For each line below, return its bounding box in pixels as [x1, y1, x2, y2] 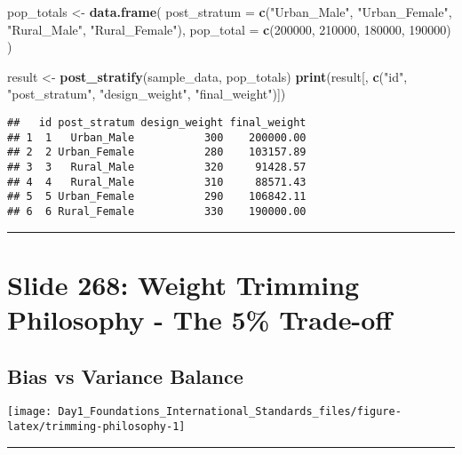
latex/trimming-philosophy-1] [7, 419, 186, 433]
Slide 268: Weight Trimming [7, 266, 360, 302]
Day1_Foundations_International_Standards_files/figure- [58, 405, 402, 419]
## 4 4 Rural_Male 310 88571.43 [7, 175, 307, 188]
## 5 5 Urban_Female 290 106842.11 [7, 190, 307, 204]
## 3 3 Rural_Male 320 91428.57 [7, 160, 307, 173]
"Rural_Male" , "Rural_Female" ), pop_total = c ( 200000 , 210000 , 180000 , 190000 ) [7, 20, 451, 38]
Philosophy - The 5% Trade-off [7, 300, 393, 337]
